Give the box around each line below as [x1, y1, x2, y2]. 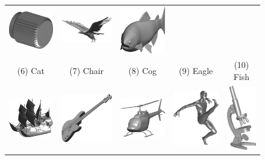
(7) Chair [69, 64, 104, 77]
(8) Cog [128, 64, 157, 77]
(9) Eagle [179, 64, 213, 77]
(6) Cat [17, 64, 45, 77]
